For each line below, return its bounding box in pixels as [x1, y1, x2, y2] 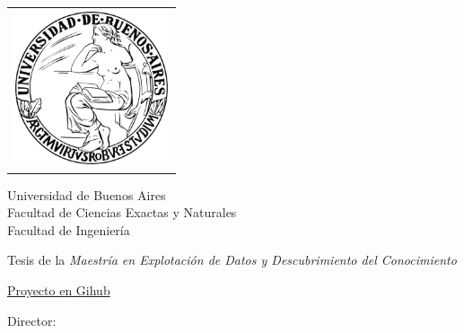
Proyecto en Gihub [7, 281, 110, 300]
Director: [7, 311, 57, 329]
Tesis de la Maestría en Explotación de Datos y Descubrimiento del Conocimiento [7, 250, 457, 269]
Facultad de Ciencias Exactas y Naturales [7, 203, 237, 222]
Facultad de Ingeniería [7, 220, 130, 239]
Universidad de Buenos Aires [7, 185, 166, 204]
